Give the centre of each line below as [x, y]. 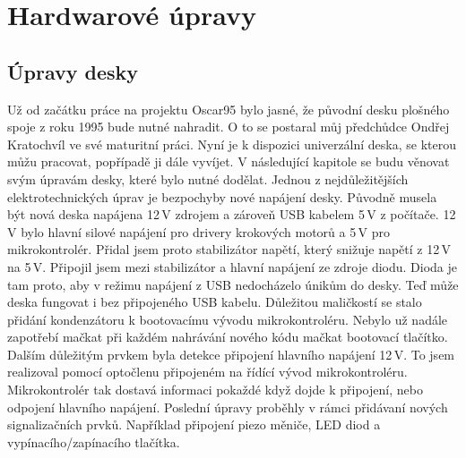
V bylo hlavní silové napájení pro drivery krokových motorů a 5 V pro [198, 231]
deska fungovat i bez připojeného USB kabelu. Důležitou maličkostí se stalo [215, 302]
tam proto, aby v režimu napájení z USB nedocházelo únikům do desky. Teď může [233, 284]
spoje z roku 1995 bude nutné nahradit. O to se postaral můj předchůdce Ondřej [229, 127]
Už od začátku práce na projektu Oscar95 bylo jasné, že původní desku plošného [229, 109]
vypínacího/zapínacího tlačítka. [94, 441]
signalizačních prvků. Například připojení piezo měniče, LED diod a [194, 424]
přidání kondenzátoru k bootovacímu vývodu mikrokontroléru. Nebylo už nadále [228, 319]
